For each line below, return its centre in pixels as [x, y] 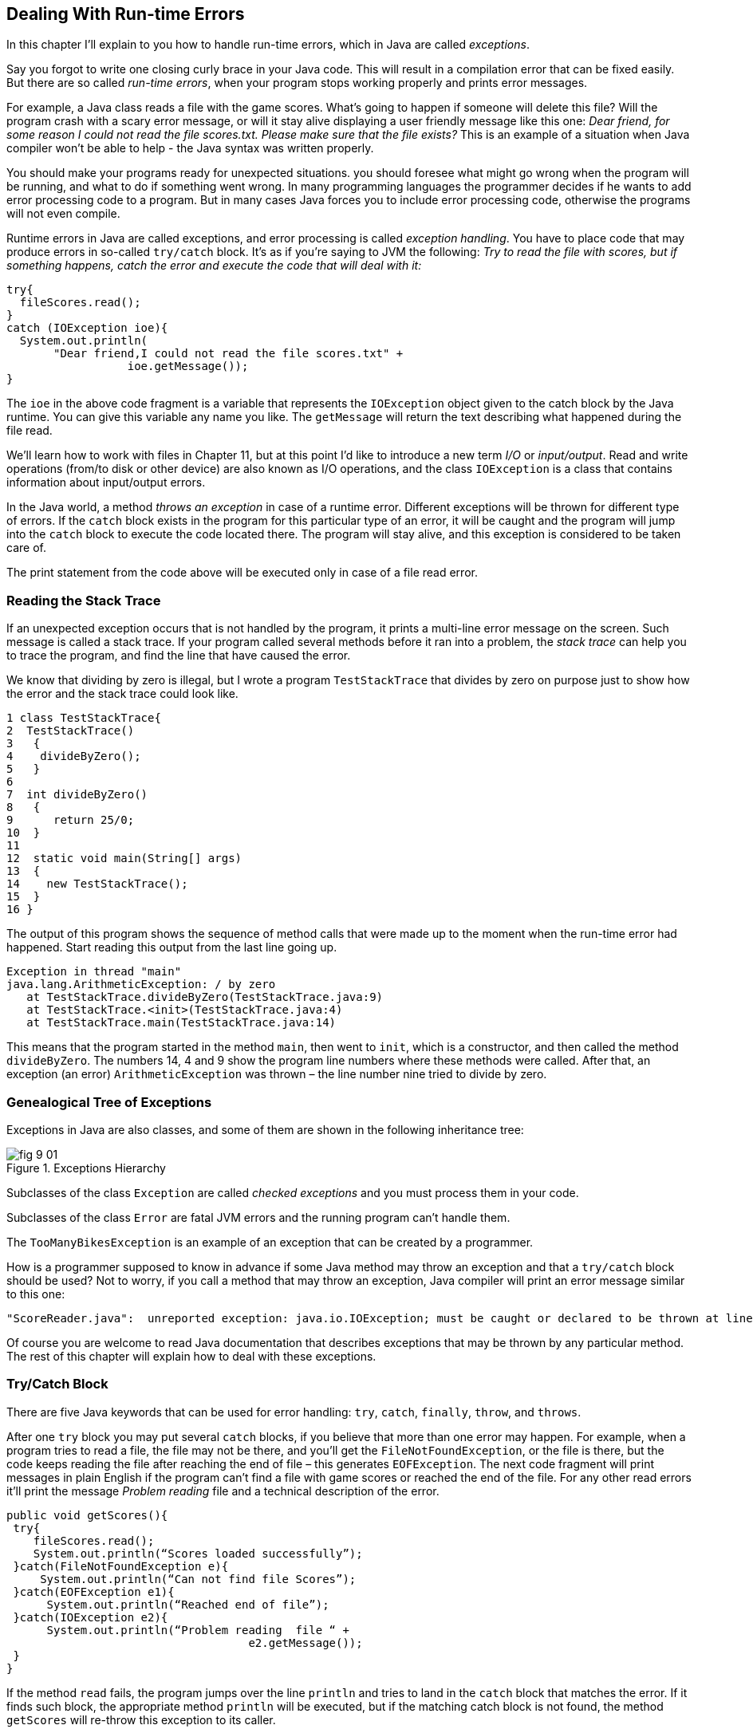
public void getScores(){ [87, 1515]
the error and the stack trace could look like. [122, 694]
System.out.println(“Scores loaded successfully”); [198, 1553]
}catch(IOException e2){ [91, 1617]
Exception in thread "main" [94, 972]
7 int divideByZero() [77, 795]
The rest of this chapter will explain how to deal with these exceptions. [191, 1356]
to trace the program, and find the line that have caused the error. [179, 656]
